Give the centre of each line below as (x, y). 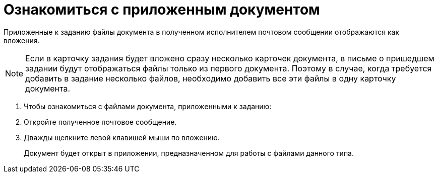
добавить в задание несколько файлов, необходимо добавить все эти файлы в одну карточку (211, 78)
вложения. (22, 40)
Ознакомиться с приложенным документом (162, 10)
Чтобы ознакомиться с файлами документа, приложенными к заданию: (148, 106)
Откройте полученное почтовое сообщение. (100, 122)
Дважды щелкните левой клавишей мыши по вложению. (122, 137)
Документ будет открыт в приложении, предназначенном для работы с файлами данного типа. (189, 153)
